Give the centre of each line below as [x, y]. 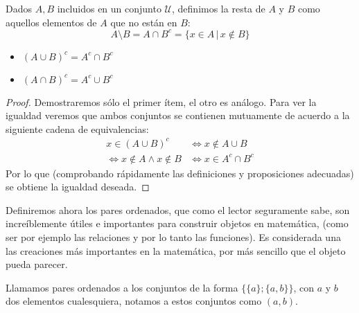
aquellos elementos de [51, 22]
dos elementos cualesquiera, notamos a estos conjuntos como [134, 301]
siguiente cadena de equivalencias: [77, 128]
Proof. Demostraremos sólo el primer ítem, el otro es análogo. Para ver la [161, 101]
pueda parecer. [37, 264]
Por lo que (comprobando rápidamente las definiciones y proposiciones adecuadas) [180, 173]
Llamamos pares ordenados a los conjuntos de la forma [122, 287]
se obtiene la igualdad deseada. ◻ [78, 187]
